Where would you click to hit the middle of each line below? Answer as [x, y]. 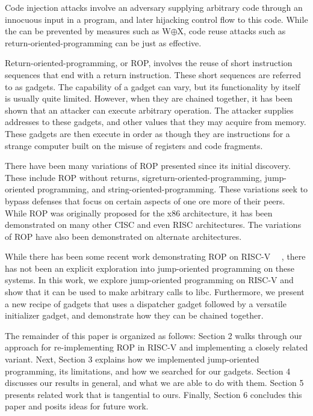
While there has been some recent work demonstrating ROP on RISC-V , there [155, 256]
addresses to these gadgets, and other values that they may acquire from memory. [156, 122]
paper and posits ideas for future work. [77, 406]
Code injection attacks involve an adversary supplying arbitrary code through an [154, 7]
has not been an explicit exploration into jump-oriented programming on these [150, 268]
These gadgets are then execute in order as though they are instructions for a [147, 133]
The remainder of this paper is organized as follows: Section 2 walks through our [153, 335]
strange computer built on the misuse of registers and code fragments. [134, 145]
